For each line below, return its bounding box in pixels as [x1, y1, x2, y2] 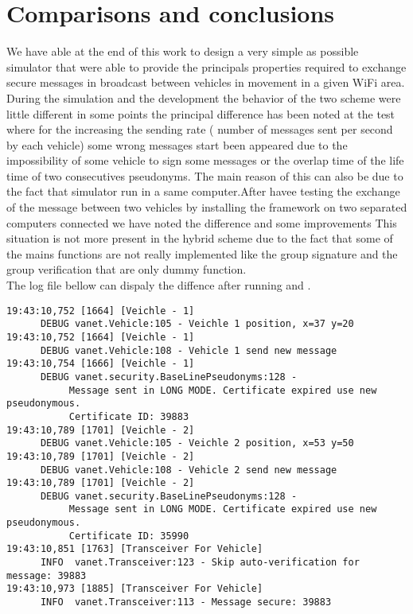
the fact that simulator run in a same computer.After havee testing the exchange [6, 183, 400, 200]
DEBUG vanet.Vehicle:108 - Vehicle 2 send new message [40, 464, 337, 476]
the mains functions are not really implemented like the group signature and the [6, 245, 398, 262]
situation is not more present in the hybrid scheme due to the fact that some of [6, 230, 393, 247]
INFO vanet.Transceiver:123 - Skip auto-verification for [40, 557, 360, 569]
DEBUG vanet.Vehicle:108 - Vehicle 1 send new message [40, 344, 337, 356]
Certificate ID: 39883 [68, 410, 189, 422]
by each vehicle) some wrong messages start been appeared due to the [6, 136, 348, 153]
